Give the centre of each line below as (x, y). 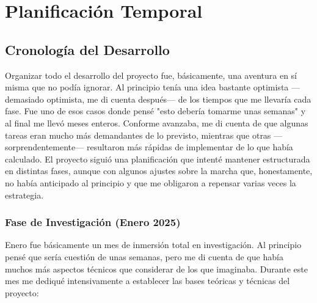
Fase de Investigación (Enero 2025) (93, 222)
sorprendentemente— (45, 147)
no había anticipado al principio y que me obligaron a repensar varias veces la (151, 182)
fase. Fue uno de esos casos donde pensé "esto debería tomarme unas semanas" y (155, 111)
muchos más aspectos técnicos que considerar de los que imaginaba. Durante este (156, 268)
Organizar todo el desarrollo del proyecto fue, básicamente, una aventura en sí (151, 75)
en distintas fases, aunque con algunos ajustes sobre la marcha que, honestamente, (159, 171)
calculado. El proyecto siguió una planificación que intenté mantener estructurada (158, 159)
